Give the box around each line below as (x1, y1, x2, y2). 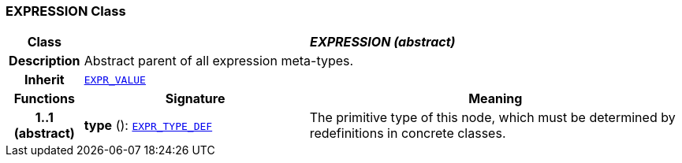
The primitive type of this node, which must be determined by (309, 109, 676, 126)
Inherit (24, 72, 65, 88)
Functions (13, 91, 75, 107)
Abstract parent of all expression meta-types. (84, 53, 354, 69)
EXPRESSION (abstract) (310, 34, 456, 50)
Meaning (468, 91, 523, 107)
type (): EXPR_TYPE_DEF (84, 117, 213, 134)
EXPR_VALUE (84, 73, 146, 86)
